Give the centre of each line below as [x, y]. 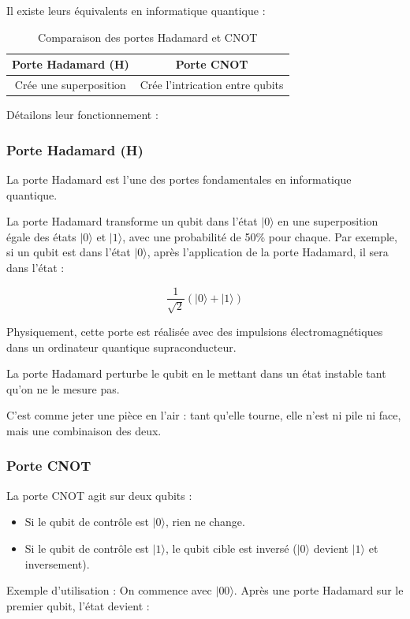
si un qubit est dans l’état [69, 252]
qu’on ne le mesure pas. [63, 388]
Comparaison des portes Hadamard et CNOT [148, 37]
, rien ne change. [205, 522]
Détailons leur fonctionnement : [82, 115]
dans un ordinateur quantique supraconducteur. [121, 347]
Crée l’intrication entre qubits [212, 85]
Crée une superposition [70, 85]
